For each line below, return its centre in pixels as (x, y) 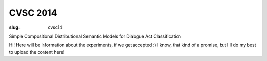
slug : (14, 27)
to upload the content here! (37, 52)
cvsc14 (55, 27)
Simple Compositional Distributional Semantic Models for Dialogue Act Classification (95, 36)
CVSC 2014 (33, 13)
